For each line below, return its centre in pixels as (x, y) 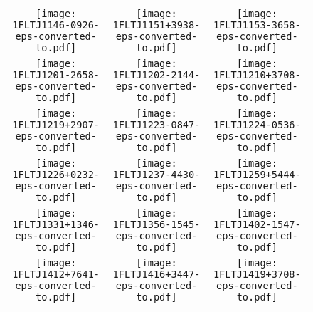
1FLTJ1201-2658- (56, 75)
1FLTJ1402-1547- (257, 224)
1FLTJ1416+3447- (156, 274)
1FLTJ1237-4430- (156, 175)
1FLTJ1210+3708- (257, 75)
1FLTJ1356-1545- (156, 224)
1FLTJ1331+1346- (56, 224)
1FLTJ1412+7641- (56, 274)
